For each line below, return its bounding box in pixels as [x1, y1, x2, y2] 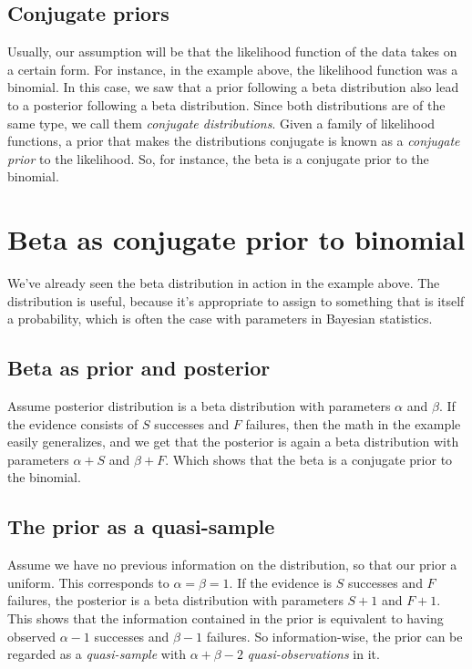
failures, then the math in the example [245, 414, 461, 433]
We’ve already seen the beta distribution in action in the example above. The [7, 273, 440, 293]
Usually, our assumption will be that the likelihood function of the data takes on [7, 42, 457, 61]
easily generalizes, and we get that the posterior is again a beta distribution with [7, 432, 459, 451]
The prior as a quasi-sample [7, 512, 275, 540]
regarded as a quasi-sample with [7, 644, 187, 664]
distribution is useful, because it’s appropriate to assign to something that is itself [7, 291, 465, 310]
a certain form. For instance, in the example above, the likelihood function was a [7, 59, 458, 78]
